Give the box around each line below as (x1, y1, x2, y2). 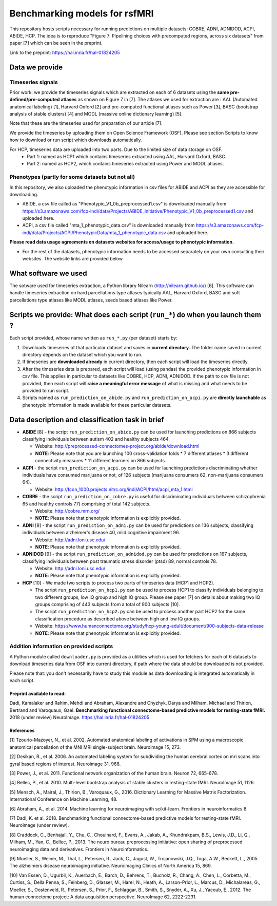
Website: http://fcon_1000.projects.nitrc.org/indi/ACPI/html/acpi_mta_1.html (35, 486, 193, 493)
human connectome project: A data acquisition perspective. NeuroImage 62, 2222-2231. (9, 894, 197, 900)
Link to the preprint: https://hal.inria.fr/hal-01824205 (9, 49, 120, 55)
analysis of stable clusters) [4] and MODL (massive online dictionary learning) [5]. (9, 111, 183, 117)
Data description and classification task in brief (9, 415, 164, 424)
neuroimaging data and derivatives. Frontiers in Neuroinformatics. (9, 846, 149, 852)
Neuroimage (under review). (9, 822, 69, 828)
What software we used (9, 269, 87, 277)
